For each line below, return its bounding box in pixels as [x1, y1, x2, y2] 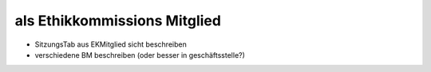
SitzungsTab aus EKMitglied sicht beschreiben [34, 40, 187, 49]
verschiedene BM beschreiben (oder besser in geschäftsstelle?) [34, 50, 245, 59]
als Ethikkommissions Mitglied [14, 12, 221, 29]
